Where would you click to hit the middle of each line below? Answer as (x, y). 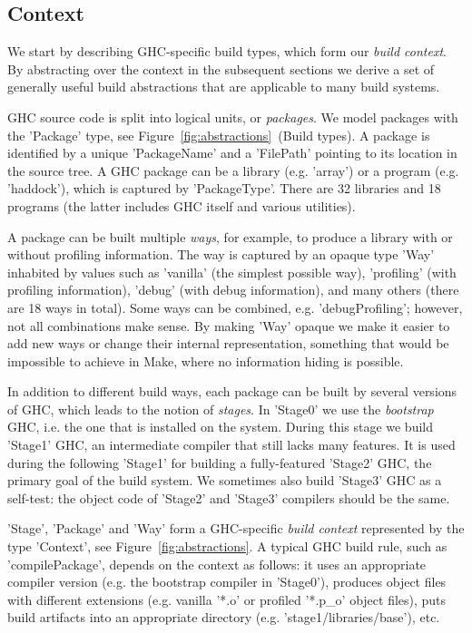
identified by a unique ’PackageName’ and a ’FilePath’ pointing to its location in (232, 153)
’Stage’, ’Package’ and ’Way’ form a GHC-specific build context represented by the (236, 528)
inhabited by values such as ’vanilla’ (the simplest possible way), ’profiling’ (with (232, 272)
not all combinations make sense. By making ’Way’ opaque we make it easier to (229, 325)
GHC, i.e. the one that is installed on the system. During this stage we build (220, 427)
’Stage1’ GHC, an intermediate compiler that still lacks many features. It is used (231, 445)
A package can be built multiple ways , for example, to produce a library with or (230, 236)
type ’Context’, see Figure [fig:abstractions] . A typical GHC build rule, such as (227, 546)
